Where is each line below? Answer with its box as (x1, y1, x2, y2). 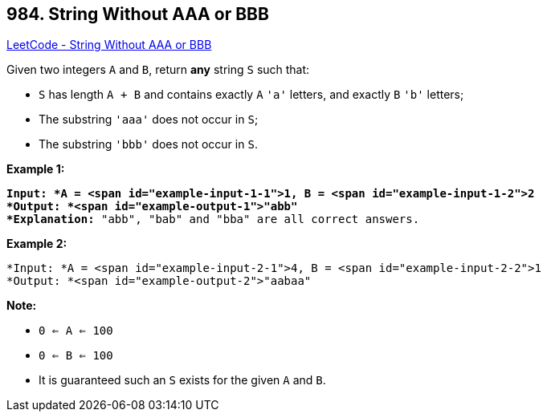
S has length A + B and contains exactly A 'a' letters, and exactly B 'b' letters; (39, 87, 464, 102)
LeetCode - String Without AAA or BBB (6, 38, 212, 52)
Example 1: (6, 162, 65, 177)
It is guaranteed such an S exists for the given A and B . (39, 373, 326, 388)
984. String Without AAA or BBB (6, 4, 269, 24)
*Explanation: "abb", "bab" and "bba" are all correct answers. (6, 213, 420, 226)
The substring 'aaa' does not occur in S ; (39, 112, 259, 127)
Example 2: (6, 237, 67, 251)
